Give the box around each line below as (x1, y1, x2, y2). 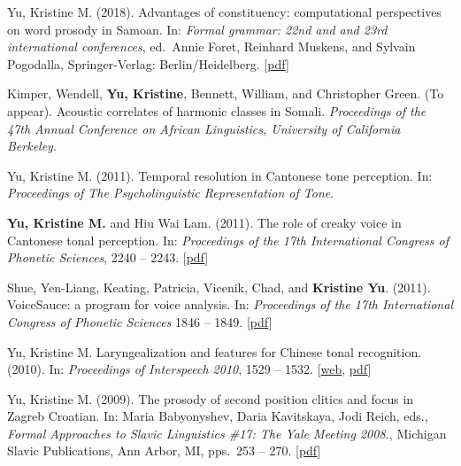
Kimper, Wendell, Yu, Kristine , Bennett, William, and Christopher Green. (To (7, 84, 444, 103)
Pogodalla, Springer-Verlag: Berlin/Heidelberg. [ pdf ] (7, 54, 289, 73)
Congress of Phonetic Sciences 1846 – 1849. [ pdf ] (7, 312, 273, 330)
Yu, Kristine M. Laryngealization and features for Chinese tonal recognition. (7, 342, 422, 361)
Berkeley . (7, 136, 57, 155)
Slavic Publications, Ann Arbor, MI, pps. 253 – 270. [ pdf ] (7, 441, 321, 460)
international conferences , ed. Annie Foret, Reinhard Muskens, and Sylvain (7, 37, 416, 56)
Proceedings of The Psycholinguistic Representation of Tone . (7, 183, 334, 202)
